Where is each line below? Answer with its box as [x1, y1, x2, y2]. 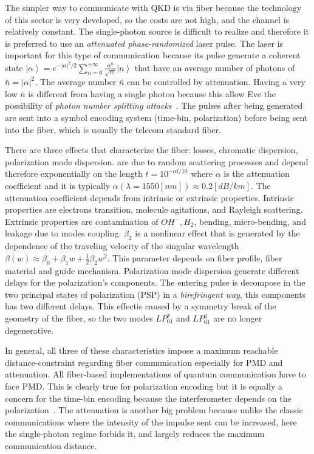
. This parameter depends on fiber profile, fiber [107, 251, 282, 264]
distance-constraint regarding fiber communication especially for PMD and [5, 356, 283, 368]
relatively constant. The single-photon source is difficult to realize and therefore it [5, 25, 309, 38]
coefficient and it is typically [5, 179, 111, 191]
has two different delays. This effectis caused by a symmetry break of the [5, 300, 276, 312]
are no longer [213, 311, 262, 324]
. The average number [35, 75, 117, 88]
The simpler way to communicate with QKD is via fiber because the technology [5, 1, 302, 13]
